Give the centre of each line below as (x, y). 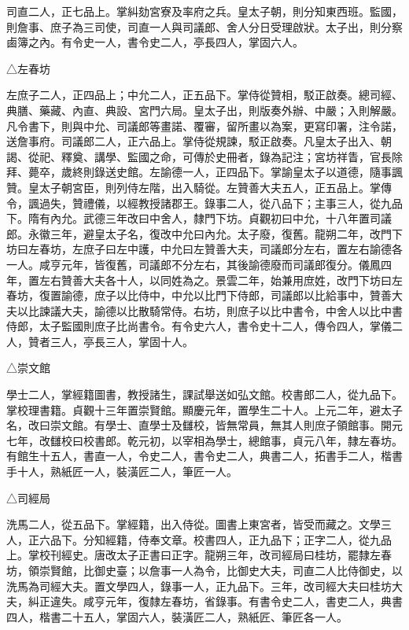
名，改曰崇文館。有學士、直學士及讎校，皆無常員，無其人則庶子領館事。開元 (204, 425)
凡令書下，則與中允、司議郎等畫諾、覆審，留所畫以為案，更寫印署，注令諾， (204, 125)
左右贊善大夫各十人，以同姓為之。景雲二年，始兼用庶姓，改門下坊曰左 (221, 280)
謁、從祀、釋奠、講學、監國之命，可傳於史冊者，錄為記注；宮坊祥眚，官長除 (204, 156)
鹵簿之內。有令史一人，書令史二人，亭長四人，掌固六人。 (155, 42)
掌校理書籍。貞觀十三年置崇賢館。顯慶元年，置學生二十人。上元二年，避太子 (204, 409)
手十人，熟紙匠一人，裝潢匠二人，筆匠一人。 (122, 472)
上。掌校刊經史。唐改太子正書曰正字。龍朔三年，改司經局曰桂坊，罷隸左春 (199, 555)
